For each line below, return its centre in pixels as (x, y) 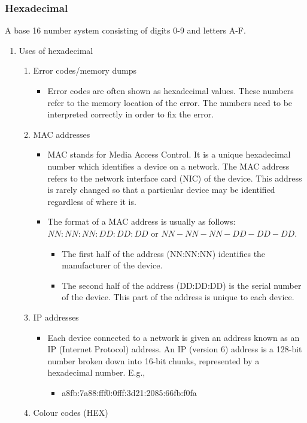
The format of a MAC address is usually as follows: (142, 221)
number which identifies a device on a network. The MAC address (168, 166)
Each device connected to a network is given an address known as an (174, 337)
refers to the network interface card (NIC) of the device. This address (175, 178)
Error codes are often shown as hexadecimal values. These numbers (171, 90)
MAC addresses (62, 134)
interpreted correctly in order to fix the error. (131, 114)
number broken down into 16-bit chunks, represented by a (153, 360)
